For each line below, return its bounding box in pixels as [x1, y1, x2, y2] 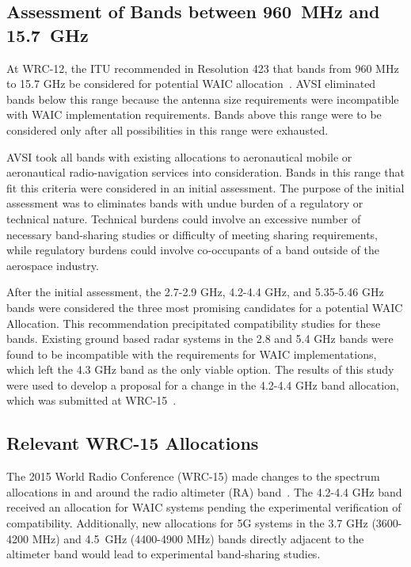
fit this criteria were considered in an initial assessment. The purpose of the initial [6, 179, 405, 196]
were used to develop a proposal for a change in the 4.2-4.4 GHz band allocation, [6, 376, 399, 393]
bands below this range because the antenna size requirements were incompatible [6, 90, 399, 107]
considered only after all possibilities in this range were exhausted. [6, 121, 329, 138]
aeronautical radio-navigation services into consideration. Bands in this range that [6, 164, 405, 181]
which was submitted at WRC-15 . [6, 392, 177, 409]
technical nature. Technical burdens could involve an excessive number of [6, 210, 361, 226]
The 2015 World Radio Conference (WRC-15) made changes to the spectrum [6, 468, 380, 485]
